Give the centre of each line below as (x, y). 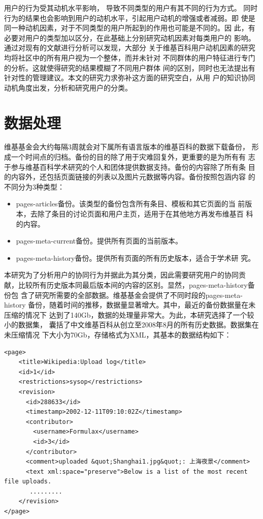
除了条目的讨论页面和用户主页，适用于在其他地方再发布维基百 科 (145, 214)
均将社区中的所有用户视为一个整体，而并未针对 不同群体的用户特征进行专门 (130, 57)
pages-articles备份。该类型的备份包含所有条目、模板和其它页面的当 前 (130, 204)
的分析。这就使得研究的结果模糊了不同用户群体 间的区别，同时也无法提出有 (130, 67)
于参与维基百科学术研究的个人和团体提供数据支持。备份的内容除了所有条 (125, 166)
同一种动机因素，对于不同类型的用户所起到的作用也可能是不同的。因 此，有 (130, 28)
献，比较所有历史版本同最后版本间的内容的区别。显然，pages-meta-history (126, 285)
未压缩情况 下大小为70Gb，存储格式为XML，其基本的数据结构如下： (118, 334)
